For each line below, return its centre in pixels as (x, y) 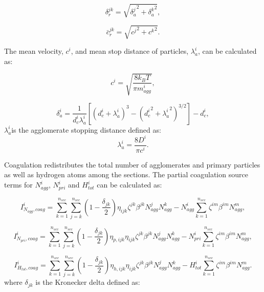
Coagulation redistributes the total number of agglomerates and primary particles (132, 164)
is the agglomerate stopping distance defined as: (86, 129)
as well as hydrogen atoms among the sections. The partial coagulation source (126, 174)
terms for (18, 185)
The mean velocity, (34, 51)
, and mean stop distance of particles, (130, 51)
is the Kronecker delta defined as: (88, 282)
